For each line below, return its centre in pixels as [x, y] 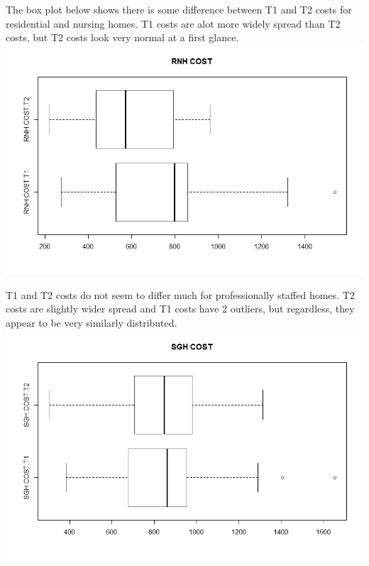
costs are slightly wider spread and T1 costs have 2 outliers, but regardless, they [180, 309]
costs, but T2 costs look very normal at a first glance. [122, 37]
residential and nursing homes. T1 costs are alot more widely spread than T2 [173, 23]
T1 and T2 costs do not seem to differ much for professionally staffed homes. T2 [180, 294]
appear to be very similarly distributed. [92, 322]
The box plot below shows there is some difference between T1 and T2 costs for [179, 9]
